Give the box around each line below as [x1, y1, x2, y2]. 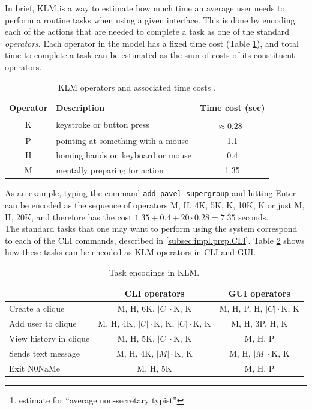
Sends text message [9, 346, 80, 359]
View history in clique [9, 332, 90, 345]
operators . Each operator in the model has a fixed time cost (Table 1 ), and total [5, 37, 299, 49]
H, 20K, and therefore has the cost [5, 210, 132, 223]
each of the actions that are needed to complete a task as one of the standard [5, 25, 289, 38]
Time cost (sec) [200, 101, 265, 114]
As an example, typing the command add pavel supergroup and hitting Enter [5, 187, 296, 199]
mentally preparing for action [56, 164, 164, 176]
